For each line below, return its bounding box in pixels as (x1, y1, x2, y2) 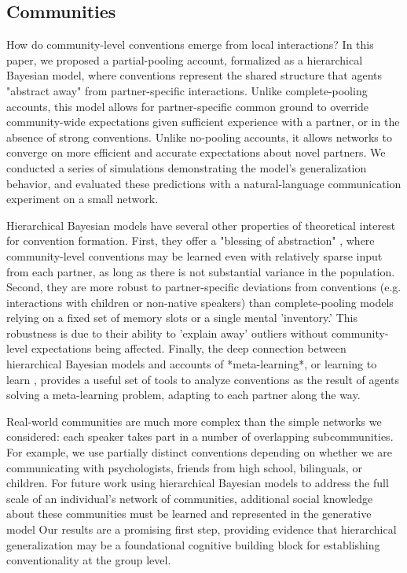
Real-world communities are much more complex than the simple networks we (6, 412, 382, 429)
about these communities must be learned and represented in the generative (6, 505, 372, 522)
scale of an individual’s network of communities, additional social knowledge (6, 490, 373, 506)
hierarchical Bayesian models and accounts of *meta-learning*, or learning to (6, 356, 377, 372)
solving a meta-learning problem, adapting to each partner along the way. (6, 386, 361, 403)
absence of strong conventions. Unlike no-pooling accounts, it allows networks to (6, 128, 392, 145)
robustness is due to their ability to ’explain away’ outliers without (6, 324, 328, 341)
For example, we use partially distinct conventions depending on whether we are (6, 444, 392, 460)
